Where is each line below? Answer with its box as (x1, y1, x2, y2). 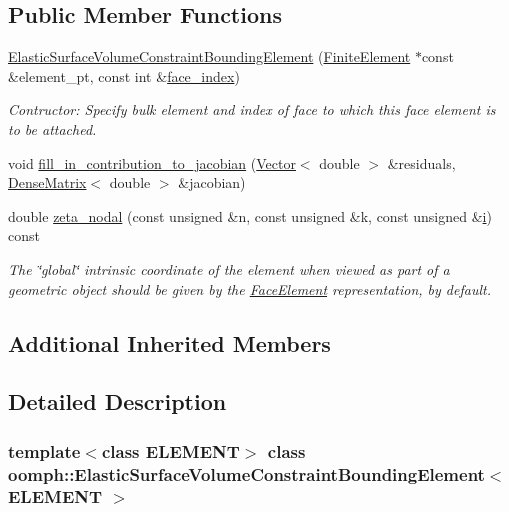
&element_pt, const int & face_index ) (8, 65, 240, 86)
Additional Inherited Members (8, 327, 331, 358)
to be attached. (8, 118, 97, 139)
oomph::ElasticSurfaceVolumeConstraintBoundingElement (8, 461, 485, 486)
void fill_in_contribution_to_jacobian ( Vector (8, 152, 296, 173)
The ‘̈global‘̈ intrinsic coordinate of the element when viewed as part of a (8, 258, 450, 279)
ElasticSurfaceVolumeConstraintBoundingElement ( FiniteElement (8, 46, 411, 67)
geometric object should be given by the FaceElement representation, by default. (8, 278, 491, 299)
